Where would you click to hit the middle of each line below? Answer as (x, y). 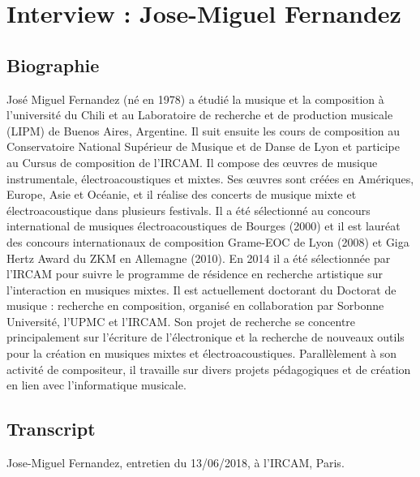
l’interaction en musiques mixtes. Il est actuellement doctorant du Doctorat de (201, 289)
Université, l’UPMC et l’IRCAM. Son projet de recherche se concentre (181, 321)
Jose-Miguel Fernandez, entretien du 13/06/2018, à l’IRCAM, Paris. (176, 463)
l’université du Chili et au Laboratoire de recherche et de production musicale (200, 115)
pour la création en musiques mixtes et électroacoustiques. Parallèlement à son (202, 353)
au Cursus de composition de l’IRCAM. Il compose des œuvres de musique (192, 162)
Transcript (51, 429)
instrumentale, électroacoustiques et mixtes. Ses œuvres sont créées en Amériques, (210, 178)
